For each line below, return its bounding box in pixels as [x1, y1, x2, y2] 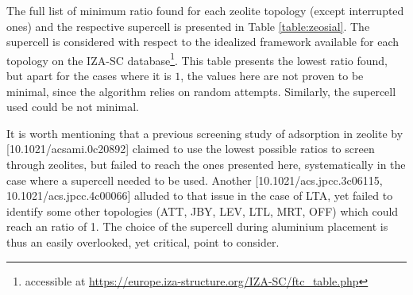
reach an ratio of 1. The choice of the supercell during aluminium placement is [6, 218, 388, 235]
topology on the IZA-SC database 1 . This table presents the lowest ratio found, [6, 49, 388, 68]
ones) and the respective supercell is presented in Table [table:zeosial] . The [6, 17, 370, 34]
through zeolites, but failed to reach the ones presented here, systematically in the [6, 156, 406, 172]
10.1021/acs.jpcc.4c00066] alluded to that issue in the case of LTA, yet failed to [6, 187, 393, 204]
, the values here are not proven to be [180, 67, 364, 84]
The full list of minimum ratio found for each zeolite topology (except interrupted [6, 2, 404, 18]
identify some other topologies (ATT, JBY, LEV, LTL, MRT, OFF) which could [6, 202, 399, 219]
